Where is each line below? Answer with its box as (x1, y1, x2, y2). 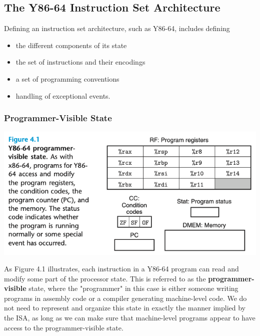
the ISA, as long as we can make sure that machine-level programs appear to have (4, 312, 255, 323)
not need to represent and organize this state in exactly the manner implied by (4, 302, 245, 313)
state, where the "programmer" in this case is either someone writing (28, 283, 238, 293)
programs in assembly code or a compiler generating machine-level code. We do (4, 292, 247, 303)
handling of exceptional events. (15, 90, 110, 101)
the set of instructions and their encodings (15, 57, 145, 67)
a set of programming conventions (15, 73, 119, 84)
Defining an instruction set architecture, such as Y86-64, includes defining (4, 23, 230, 34)
